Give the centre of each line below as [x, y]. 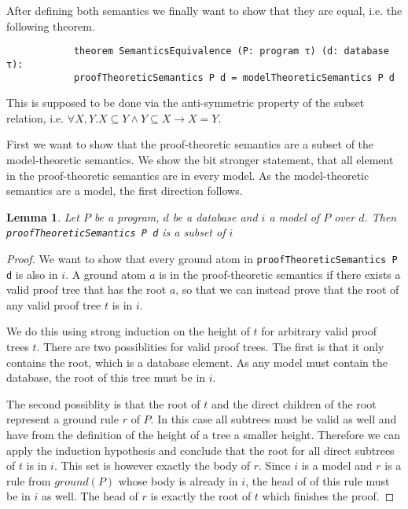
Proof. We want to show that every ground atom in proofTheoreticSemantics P [202, 258]
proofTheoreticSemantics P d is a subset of [116, 232]
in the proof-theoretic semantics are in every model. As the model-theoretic [188, 175]
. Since [275, 465]
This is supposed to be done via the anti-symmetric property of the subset [186, 103]
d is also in [32, 274]
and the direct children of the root [294, 403]
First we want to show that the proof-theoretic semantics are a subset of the [190, 144]
